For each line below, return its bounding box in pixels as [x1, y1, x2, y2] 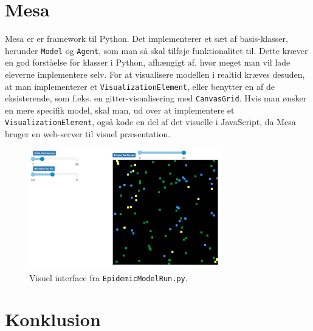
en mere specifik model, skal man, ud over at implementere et [5, 103, 235, 116]
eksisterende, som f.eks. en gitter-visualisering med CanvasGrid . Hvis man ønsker [5, 92, 307, 104]
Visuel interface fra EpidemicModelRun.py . [29, 271, 188, 284]
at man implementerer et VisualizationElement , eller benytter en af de [5, 80, 275, 92]
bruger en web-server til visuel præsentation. [5, 128, 171, 140]
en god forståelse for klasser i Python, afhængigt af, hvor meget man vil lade [5, 56, 291, 69]
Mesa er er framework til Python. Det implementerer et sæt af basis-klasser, [5, 32, 288, 45]
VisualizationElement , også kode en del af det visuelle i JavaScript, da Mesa [5, 115, 296, 128]
